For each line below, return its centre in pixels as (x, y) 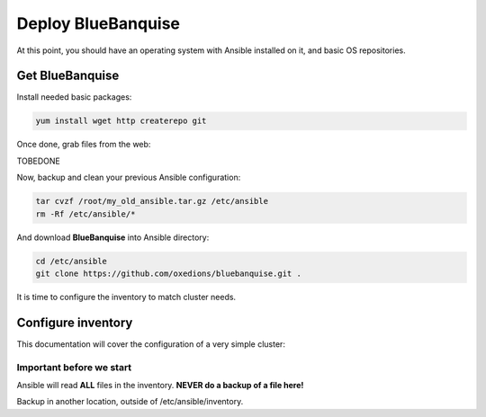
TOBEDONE (38, 161)
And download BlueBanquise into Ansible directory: (113, 237)
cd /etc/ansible (72, 261)
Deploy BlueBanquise (98, 23)
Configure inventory (75, 322)
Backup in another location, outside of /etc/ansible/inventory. (130, 402)
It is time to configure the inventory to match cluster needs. (126, 297)
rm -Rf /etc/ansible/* (85, 214)
